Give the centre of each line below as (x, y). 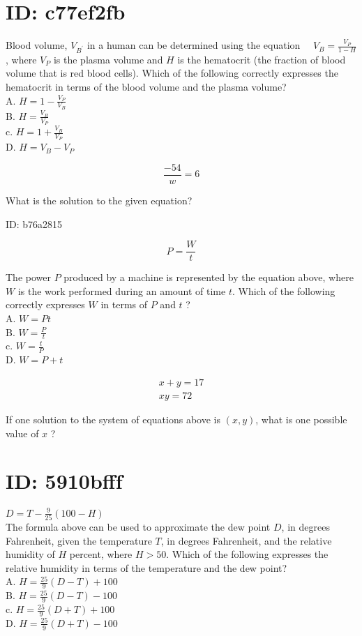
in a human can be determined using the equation (194, 45)
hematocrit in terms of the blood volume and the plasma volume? (146, 87)
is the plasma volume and (108, 59)
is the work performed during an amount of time (122, 290)
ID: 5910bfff (64, 481)
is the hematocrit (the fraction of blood (262, 59)
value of (22, 433)
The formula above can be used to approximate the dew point (138, 527)
